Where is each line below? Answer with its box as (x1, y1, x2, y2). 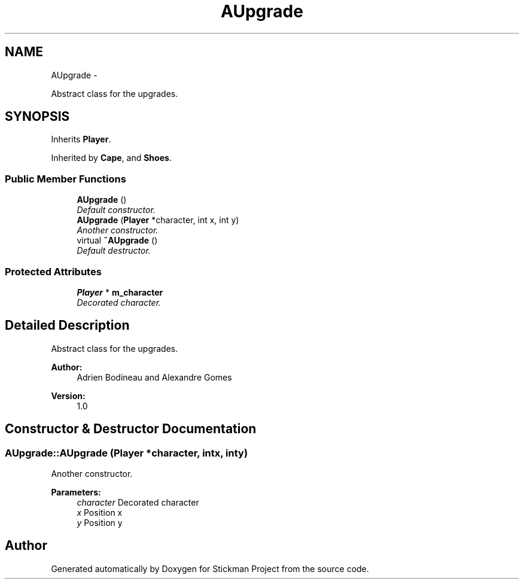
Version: (51, 390, 86, 401)
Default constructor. (77, 205, 156, 215)
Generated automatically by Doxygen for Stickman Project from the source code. (51, 563, 369, 574)
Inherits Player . (51, 134, 111, 145)
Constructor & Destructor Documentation (5, 421, 257, 437)
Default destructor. (77, 245, 151, 256)
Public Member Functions (5, 172, 126, 185)
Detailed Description (5, 318, 130, 333)
